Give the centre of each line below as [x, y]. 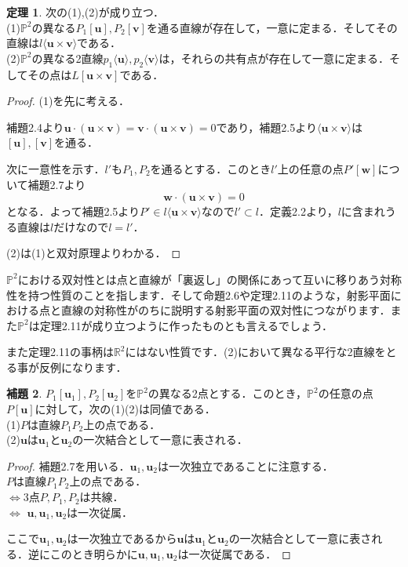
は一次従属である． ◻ [234, 553]
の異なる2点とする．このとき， [227, 393]
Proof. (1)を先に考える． [68, 101]
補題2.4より [35, 127]
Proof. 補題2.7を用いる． [68, 465]
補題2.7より [57, 184]
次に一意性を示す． [56, 168]
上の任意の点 [310, 168]
